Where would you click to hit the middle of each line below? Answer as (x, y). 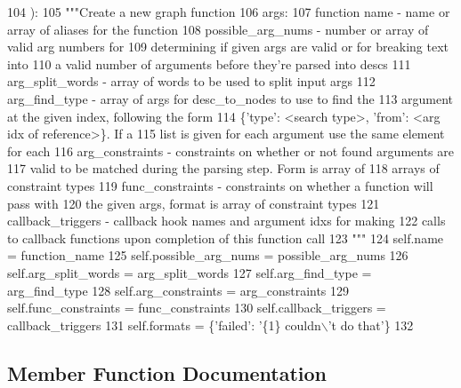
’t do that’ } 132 (371, 325)
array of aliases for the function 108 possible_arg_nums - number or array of (218, 29)
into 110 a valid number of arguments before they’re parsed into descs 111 (209, 63)
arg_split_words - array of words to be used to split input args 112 (191, 81)
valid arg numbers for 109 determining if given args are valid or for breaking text (228, 47)
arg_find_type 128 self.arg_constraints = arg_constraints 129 (178, 290)
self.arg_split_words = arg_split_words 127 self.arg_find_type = (190, 272)
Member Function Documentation (167, 372)
